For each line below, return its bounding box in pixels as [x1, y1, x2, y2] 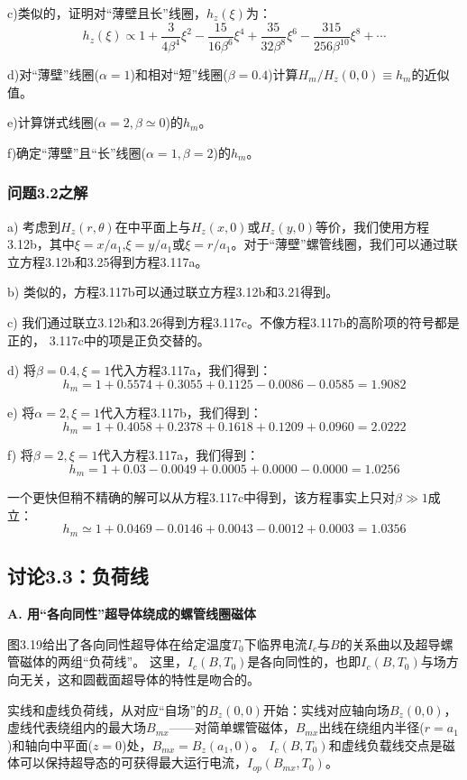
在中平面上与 [114, 216, 191, 235]
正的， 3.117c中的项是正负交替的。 [7, 330, 210, 349]
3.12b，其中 [7, 234, 75, 253]
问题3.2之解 [7, 181, 88, 204]
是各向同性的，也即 [247, 652, 362, 671]
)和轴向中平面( [7, 735, 93, 754]
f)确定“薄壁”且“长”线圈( [7, 142, 146, 161]
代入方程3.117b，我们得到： [99, 403, 262, 422]
